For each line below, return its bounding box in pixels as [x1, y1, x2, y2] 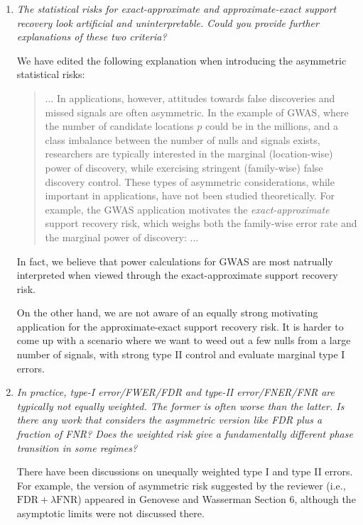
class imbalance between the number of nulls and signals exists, [45, 132, 320, 147]
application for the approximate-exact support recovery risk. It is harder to [16, 319, 344, 333]
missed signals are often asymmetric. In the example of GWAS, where [45, 104, 349, 119]
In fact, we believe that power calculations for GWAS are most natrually [16, 253, 333, 268]
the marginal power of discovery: [45, 229, 187, 244]
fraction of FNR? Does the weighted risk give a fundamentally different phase [16, 426, 353, 441]
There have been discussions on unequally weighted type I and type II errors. [16, 464, 353, 479]
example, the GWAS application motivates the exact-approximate [45, 201, 330, 216]
